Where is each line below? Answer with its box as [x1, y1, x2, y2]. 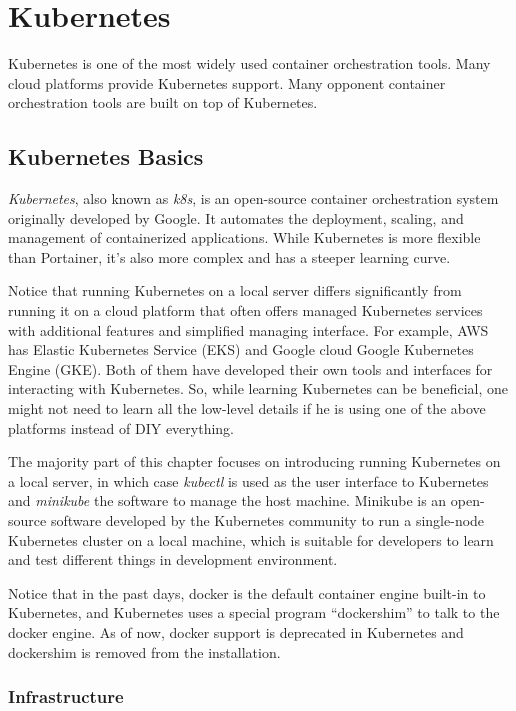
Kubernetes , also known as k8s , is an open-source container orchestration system [8, 188, 499, 209]
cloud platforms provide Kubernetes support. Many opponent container [8, 72, 446, 93]
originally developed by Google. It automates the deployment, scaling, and [8, 207, 464, 228]
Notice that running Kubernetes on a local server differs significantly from [8, 280, 462, 301]
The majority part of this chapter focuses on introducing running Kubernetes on [8, 451, 501, 472]
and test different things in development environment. [8, 549, 338, 570]
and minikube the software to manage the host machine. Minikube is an [8, 490, 447, 511]
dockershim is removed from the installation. [8, 641, 281, 662]
